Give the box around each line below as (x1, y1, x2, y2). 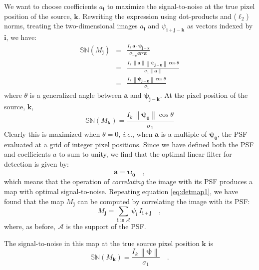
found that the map (4, 196, 64, 206)
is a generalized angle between (29, 90, 122, 100)
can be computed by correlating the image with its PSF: (77, 196, 250, 206)
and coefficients (4, 149, 51, 159)
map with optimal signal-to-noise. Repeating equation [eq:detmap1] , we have (4, 186, 238, 196)
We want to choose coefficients (4, 1, 97, 11)
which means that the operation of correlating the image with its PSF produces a (4, 176, 253, 187)
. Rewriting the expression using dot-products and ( (78, 10, 237, 21)
